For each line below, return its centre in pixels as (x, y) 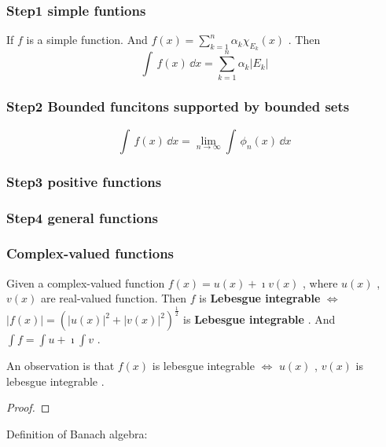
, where (320, 282)
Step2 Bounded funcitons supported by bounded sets (178, 106)
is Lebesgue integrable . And (259, 319)
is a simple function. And (87, 40)
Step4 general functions (82, 217)
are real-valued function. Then (114, 298)
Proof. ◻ (28, 407)
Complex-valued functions (90, 253)
